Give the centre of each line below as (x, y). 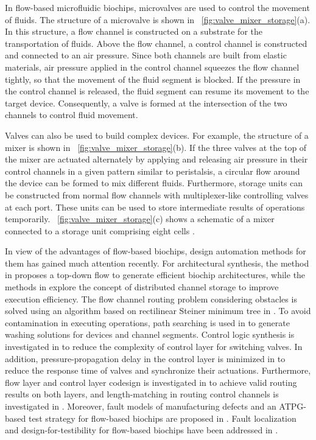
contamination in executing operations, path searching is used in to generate (147, 322)
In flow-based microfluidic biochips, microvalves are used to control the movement (157, 7)
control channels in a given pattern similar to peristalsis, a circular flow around (153, 171)
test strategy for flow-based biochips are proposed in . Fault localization (162, 418)
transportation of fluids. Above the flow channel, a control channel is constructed (156, 43)
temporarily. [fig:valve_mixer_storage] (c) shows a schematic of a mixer (140, 219)
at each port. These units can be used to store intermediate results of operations (155, 207)
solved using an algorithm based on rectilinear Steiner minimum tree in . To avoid (158, 311)
